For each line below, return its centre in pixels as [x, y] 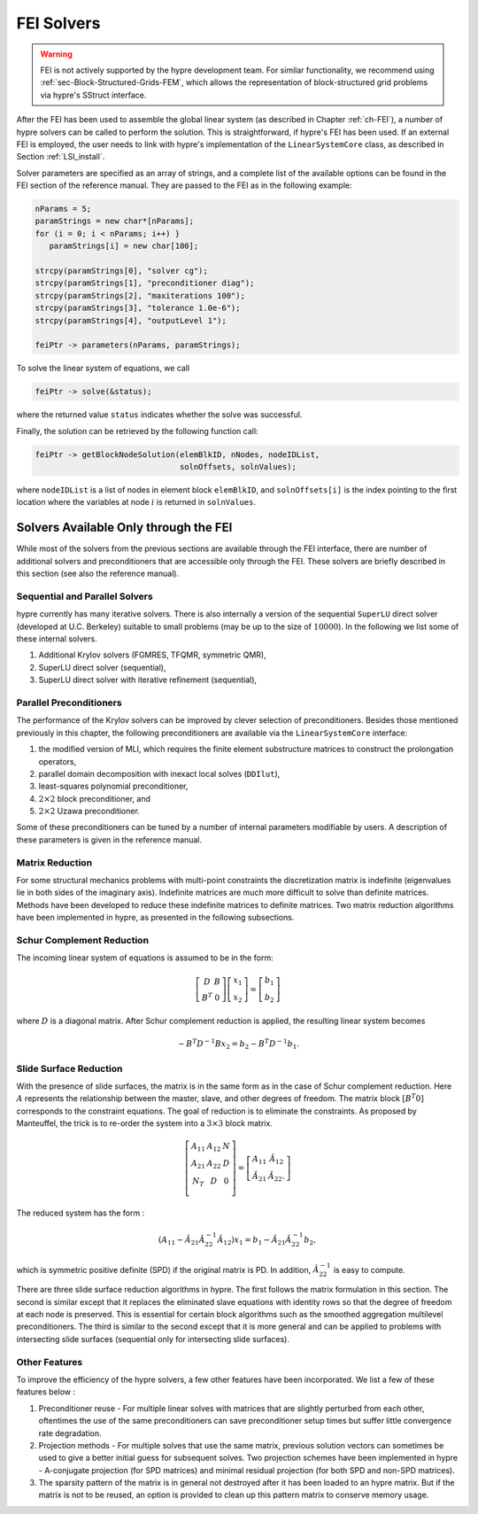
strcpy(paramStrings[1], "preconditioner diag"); [145, 283]
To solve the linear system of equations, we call [103, 369]
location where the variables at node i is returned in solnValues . [136, 502]
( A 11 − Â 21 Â [181, 1241]
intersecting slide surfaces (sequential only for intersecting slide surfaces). [153, 1339]
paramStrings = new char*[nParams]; [115, 221]
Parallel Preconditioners [69, 703]
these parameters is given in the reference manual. [109, 839]
